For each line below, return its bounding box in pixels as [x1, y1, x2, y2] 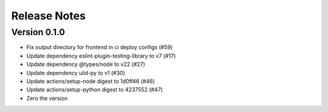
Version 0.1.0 [11, 27, 65, 38]
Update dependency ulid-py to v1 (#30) [26, 69, 126, 76]
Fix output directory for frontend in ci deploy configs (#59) [26, 44, 173, 51]
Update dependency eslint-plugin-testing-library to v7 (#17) [26, 52, 176, 59]
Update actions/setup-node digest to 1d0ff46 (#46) [26, 77, 155, 85]
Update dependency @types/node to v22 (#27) [26, 61, 146, 68]
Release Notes [11, 9, 86, 22]
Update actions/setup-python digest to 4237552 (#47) [26, 86, 163, 93]
